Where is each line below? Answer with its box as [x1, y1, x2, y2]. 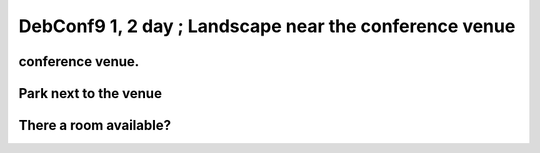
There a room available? [18, 117, 172, 134]
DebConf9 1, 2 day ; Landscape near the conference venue [18, 15, 516, 37]
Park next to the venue [18, 85, 162, 102]
